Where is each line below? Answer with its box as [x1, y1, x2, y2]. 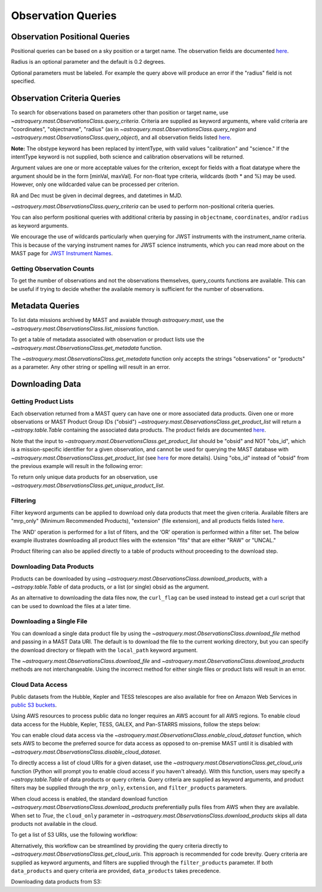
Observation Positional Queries [11, 32, 130, 42]
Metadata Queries [11, 301, 80, 311]
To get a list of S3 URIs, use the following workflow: [11, 831, 138, 838]
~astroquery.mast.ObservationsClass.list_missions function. [11, 325, 159, 332]
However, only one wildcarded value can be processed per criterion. [11, 181, 179, 188]
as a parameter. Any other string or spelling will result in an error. [11, 364, 171, 371]
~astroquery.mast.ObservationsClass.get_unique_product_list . [11, 482, 165, 489]
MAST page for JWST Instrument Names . [11, 250, 113, 256]
